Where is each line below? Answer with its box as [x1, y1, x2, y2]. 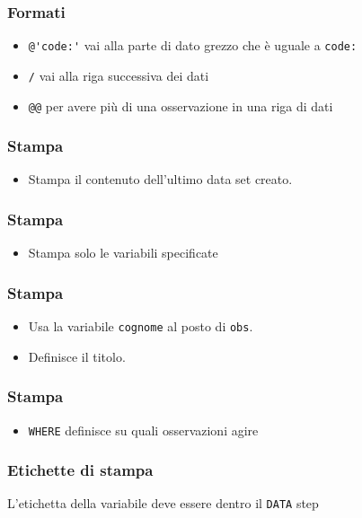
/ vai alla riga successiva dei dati [28, 66, 209, 84]
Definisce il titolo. [28, 347, 126, 365]
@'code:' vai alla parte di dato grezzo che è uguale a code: [28, 36, 358, 55]
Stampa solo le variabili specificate [28, 243, 218, 262]
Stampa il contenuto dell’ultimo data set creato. [28, 170, 293, 189]
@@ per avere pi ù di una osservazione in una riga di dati [28, 96, 333, 115]
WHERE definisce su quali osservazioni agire [28, 420, 259, 439]
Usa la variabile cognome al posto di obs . [28, 317, 253, 336]
